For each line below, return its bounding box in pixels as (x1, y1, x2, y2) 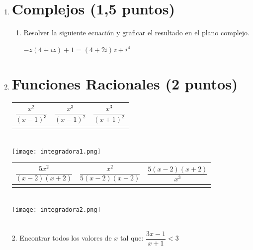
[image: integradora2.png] (11, 206, 101, 214)
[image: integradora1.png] (11, 148, 101, 155)
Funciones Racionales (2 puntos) (11, 73, 238, 93)
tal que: (120, 233, 144, 243)
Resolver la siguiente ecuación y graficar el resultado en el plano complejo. (23, 27, 250, 38)
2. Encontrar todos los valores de (11, 233, 112, 243)
